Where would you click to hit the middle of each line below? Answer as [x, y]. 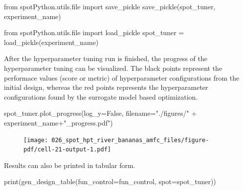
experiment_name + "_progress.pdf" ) [58, 122]
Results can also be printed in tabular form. [70, 165]
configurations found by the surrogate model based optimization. [101, 96]
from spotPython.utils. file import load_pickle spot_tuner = [94, 32]
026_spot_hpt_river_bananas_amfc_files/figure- [130, 140]
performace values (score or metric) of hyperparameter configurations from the [122, 77]
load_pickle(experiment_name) [51, 42]
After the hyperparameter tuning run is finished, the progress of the [106, 58]
